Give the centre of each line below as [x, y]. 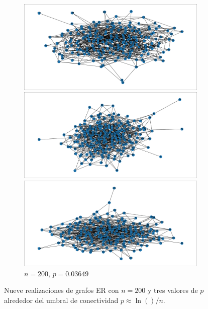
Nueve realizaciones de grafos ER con [62, 290]
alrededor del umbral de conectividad [61, 300]
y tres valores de [173, 290]
